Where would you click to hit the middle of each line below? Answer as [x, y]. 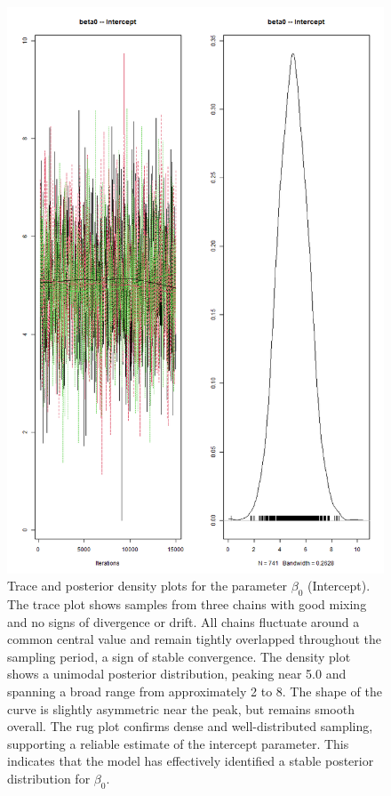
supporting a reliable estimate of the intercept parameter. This [178, 743]
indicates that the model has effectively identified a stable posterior [191, 761]
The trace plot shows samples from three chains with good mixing [187, 604]
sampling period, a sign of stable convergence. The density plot [179, 656]
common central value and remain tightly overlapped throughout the [194, 639]
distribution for [49, 778]
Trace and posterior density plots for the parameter [148, 586]
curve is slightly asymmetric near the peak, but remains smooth [181, 708]
